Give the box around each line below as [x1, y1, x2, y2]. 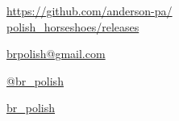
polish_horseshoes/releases [6, 18, 139, 35]
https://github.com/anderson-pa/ [6, 2, 173, 19]
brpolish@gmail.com [6, 45, 106, 62]
